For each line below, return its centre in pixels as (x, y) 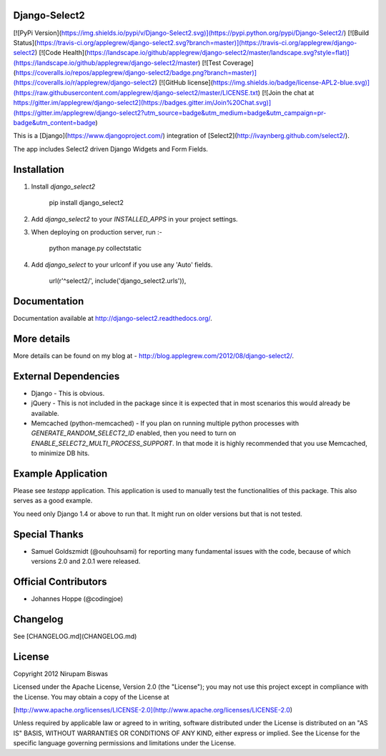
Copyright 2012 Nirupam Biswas (61, 673)
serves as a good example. (53, 501)
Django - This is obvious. (68, 393)
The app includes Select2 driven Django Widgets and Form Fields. (111, 149)
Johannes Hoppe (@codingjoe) (77, 599)
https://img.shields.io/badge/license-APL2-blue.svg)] (291, 83)
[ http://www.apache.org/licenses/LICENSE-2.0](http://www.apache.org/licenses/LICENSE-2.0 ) (153, 710)
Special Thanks (48, 534)
